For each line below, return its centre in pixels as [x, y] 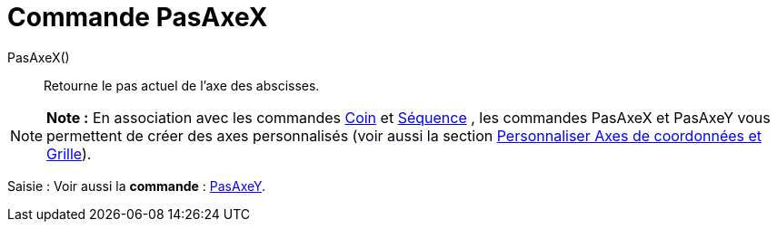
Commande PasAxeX [138, 17]
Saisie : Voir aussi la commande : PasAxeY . [137, 186]
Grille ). [69, 153]
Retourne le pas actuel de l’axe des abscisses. [182, 85]
